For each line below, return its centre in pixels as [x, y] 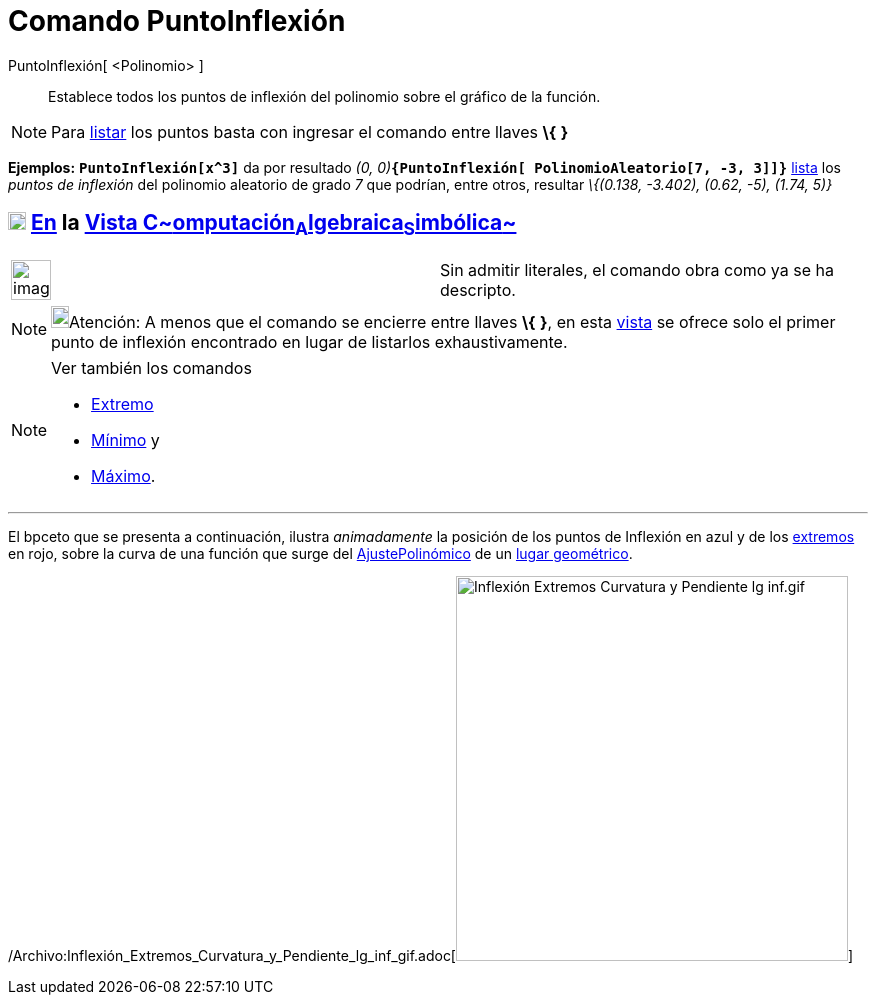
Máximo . [123, 475]
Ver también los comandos [151, 367]
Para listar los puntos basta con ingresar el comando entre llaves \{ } [310, 131]
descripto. [478, 289]
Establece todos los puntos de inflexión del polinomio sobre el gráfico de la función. [324, 96]
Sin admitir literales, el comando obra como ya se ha [637, 269]
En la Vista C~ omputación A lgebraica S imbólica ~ [273, 225]
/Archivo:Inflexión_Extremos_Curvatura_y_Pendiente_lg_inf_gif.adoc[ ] [431, 955]
